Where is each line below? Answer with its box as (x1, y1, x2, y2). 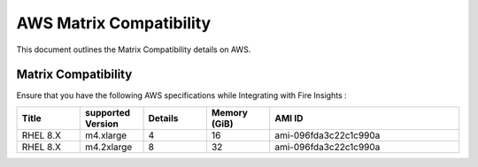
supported (84, 106, 131, 118)
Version (84, 118, 119, 130)
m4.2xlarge (84, 140, 133, 153)
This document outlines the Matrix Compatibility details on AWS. (16, 44, 251, 55)
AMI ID (274, 111, 304, 124)
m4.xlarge (84, 129, 127, 141)
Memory (211, 106, 248, 118)
